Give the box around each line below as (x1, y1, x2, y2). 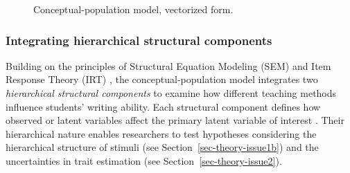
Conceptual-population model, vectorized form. (33, 2, 234, 16)
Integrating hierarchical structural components (6, 31, 272, 48)
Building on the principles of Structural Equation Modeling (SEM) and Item (6, 58, 331, 73)
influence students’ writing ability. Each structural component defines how (6, 99, 321, 113)
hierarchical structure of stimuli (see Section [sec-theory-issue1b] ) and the (6, 140, 319, 154)
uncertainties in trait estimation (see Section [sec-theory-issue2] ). (6, 153, 282, 167)
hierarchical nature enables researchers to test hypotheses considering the (6, 126, 317, 140)
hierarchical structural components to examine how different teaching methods (6, 86, 337, 100)
